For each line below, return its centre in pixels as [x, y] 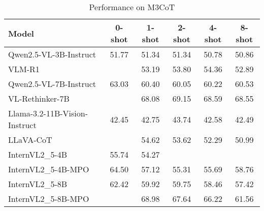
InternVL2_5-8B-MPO [49, 199]
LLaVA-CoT [30, 140]
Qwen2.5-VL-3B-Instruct [52, 54]
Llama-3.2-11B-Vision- [48, 113]
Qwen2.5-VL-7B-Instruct [52, 84]
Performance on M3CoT [132, 7]
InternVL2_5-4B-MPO [49, 169]
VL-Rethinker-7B [39, 98]
